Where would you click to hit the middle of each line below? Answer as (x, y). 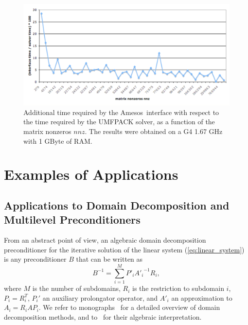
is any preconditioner (35, 259)
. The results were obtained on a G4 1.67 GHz (154, 131)
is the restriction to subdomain (178, 288)
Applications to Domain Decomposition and (117, 205)
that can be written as (109, 259)
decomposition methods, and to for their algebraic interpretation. (103, 316)
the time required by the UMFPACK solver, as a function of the (119, 122)
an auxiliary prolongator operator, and (100, 297)
